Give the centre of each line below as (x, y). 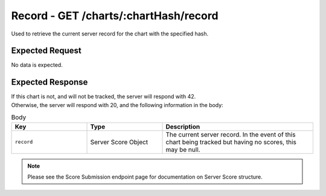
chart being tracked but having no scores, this (231, 142)
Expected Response (50, 82)
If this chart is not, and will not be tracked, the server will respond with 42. (104, 97)
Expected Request (46, 51)
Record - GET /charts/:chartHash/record (115, 16)
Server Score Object (119, 142)
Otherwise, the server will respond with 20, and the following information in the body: (117, 105)
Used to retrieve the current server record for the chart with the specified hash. (110, 34)
